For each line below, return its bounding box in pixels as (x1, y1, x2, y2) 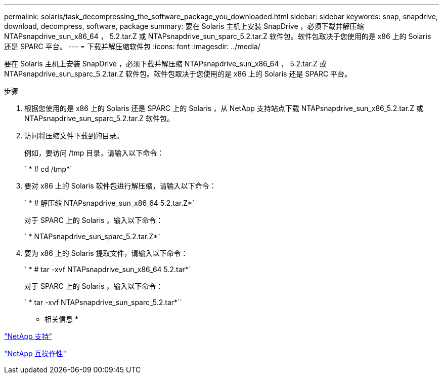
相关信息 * (45, 315, 78, 323)
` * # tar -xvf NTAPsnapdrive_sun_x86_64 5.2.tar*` (24, 265, 191, 274)
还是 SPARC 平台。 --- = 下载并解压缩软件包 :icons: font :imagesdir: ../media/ (4, 42, 260, 51)
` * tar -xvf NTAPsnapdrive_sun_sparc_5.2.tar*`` (24, 298, 183, 307)
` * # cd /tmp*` (24, 165, 72, 173)
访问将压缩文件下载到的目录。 (24, 131, 123, 140)
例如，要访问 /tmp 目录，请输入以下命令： (24, 148, 164, 157)
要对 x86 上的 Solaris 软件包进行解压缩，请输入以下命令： (24, 181, 216, 190)
